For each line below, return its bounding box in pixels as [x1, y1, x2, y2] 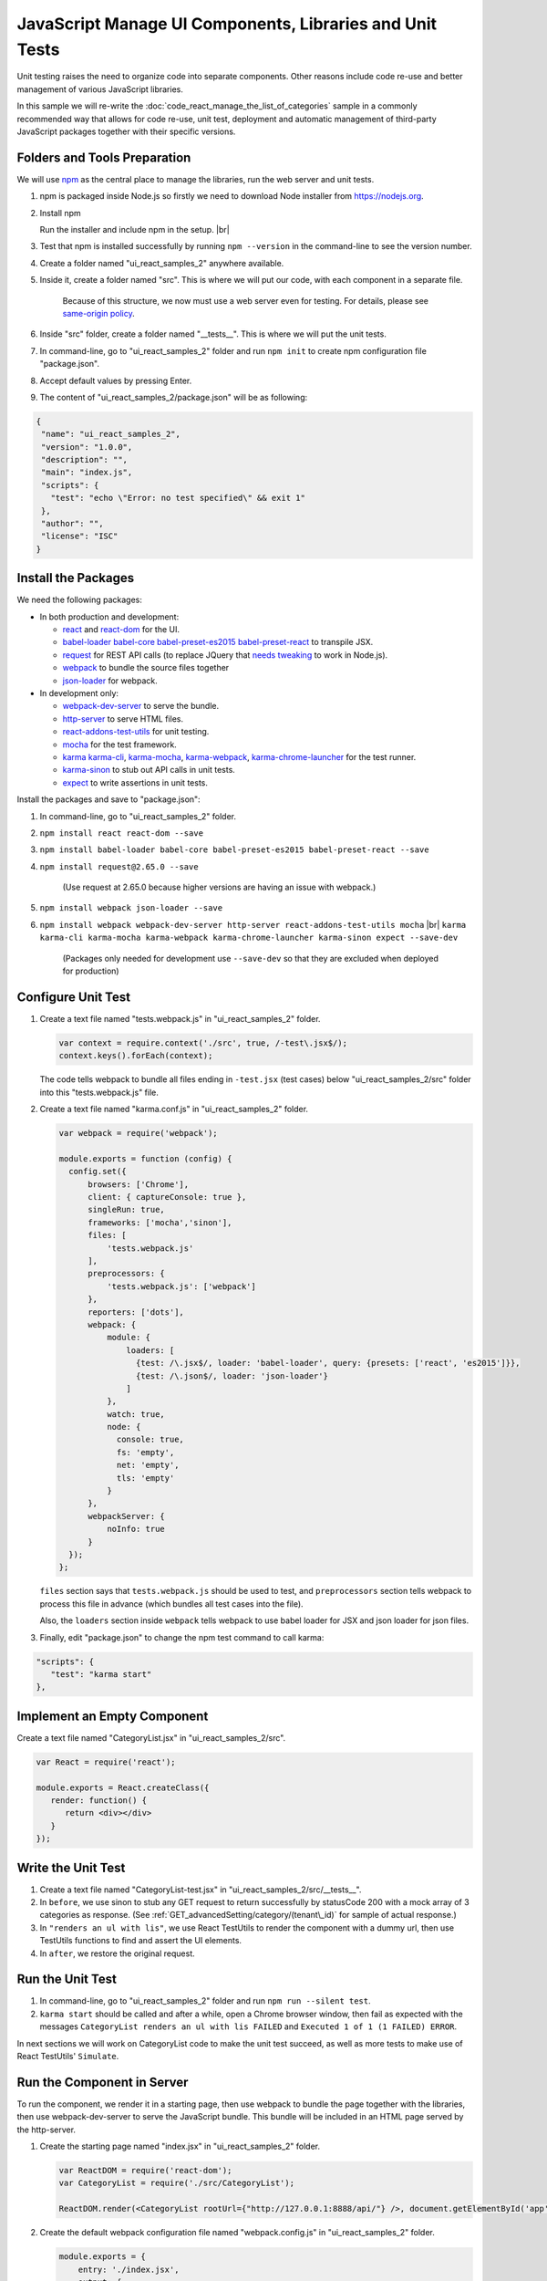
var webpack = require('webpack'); [58, 1128, 218, 1139]
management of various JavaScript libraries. [16, 83, 184, 95]
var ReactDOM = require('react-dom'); [58, 2165, 232, 2176]
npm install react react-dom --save [39, 828, 204, 838]
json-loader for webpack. [62, 675, 159, 686]
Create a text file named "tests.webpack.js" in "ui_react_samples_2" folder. [39, 1013, 321, 1024]
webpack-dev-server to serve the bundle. [62, 701, 219, 712]
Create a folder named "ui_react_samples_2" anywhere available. [39, 257, 284, 268]
